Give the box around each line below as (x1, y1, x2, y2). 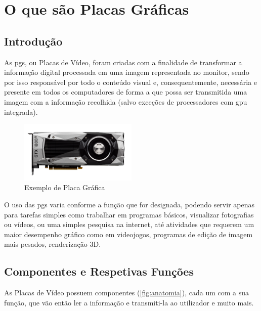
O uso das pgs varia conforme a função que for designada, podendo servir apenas (4, 199, 254, 209)
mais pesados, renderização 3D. (4, 239, 101, 249)
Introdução (4, 33, 63, 49)
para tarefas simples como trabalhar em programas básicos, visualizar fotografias (4, 209, 254, 219)
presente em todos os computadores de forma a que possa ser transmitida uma (4, 86, 247, 97)
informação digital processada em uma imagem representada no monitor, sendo (4, 67, 249, 77)
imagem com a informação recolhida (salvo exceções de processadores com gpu (4, 96, 247, 107)
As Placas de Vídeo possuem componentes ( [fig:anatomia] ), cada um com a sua (4, 287, 249, 298)
